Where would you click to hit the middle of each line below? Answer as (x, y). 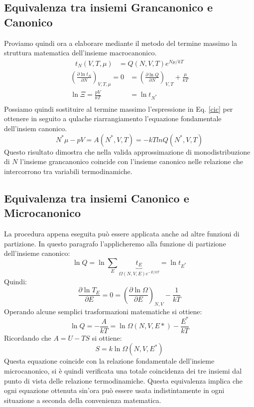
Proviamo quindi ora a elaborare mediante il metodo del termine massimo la (121, 43)
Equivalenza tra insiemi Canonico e (97, 198)
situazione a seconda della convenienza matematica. (83, 400)
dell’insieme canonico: (37, 253)
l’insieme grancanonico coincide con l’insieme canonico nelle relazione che (132, 161)
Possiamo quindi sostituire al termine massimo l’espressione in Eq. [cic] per (119, 108)
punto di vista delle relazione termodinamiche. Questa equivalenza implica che (123, 380)
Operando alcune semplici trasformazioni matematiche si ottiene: (103, 311)
